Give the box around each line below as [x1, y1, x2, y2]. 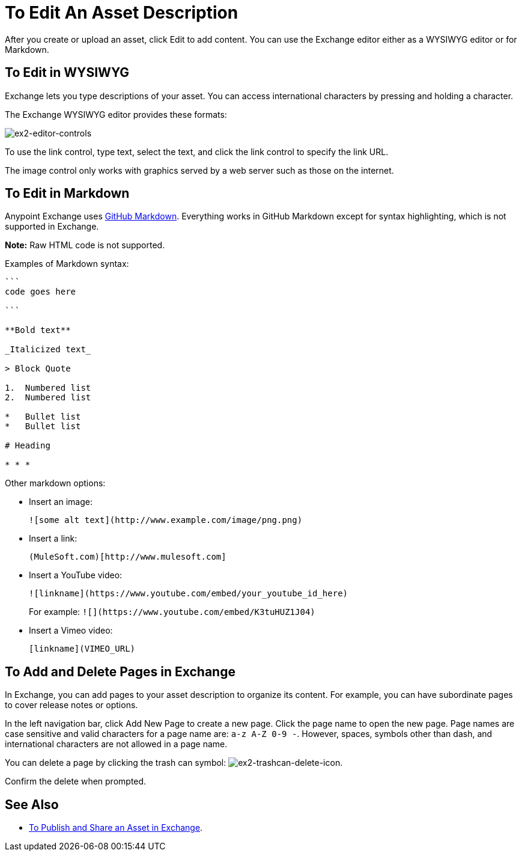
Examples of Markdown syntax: [5, 258, 129, 269]
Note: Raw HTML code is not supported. [5, 240, 165, 251]
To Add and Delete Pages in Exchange [5, 664, 235, 679]
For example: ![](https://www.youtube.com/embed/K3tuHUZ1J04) [29, 607, 315, 617]
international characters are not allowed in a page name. [5, 739, 228, 750]
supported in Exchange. [5, 221, 99, 232]
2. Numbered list [5, 393, 91, 403]
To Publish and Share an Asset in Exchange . [29, 822, 203, 833]
